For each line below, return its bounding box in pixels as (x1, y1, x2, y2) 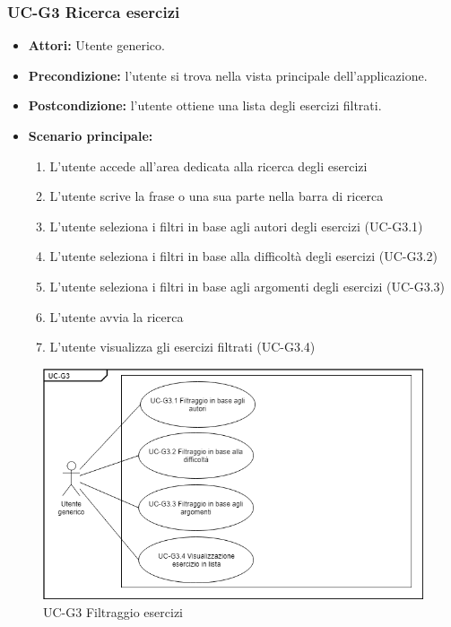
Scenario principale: (28, 126, 153, 144)
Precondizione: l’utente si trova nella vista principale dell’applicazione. (28, 65, 428, 84)
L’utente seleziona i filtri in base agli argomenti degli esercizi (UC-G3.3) (49, 276, 446, 295)
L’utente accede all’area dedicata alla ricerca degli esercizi (49, 156, 368, 175)
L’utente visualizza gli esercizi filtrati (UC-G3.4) (49, 337, 316, 356)
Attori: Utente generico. (28, 36, 165, 55)
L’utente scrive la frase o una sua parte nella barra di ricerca (49, 187, 384, 205)
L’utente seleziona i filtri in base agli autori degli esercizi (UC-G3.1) (49, 216, 423, 235)
